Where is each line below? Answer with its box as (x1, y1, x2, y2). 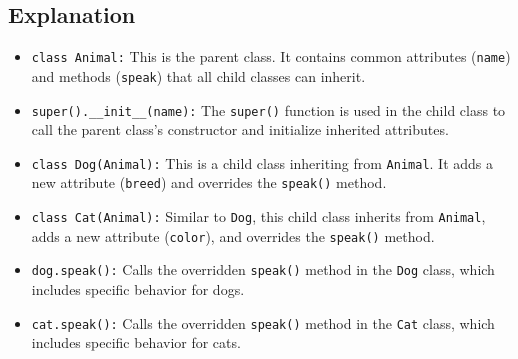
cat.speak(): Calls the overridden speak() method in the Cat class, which (31, 312, 495, 333)
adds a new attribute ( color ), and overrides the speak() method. (31, 225, 435, 246)
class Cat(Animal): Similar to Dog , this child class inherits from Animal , (31, 206, 486, 227)
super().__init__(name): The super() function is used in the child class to (31, 99, 506, 120)
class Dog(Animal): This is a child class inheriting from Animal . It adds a (31, 152, 494, 173)
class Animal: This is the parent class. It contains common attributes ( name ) (31, 46, 511, 67)
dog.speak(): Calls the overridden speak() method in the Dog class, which (31, 259, 495, 280)
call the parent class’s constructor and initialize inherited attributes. (31, 119, 449, 140)
